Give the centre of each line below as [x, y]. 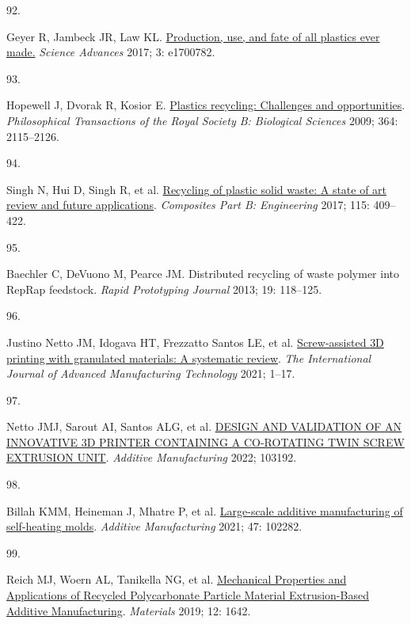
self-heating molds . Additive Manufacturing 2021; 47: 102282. [154, 526]
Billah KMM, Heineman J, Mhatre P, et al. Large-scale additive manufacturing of [205, 510]
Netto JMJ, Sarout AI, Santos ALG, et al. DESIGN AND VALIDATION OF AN [204, 426]
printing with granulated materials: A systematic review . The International [189, 358]
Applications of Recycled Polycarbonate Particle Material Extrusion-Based [188, 595]
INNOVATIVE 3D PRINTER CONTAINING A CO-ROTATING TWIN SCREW [205, 441]
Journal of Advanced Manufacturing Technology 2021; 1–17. [151, 373]
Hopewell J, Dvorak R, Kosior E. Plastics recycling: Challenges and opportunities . [206, 105]
